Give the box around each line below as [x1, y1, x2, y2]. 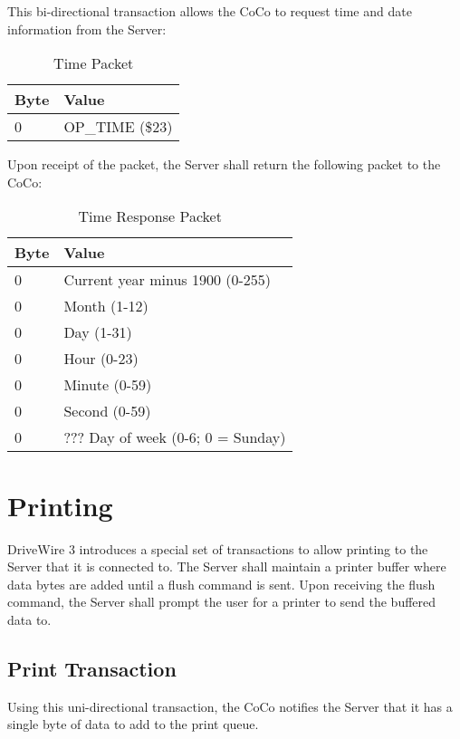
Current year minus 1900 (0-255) [63, 269, 272, 291]
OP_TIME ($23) [63, 116, 173, 138]
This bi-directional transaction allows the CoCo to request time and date [7, 2, 412, 20]
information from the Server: [7, 19, 167, 38]
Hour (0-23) [63, 348, 139, 369]
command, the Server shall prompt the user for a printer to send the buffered [7, 592, 436, 611]
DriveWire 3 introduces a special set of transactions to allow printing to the [7, 539, 428, 558]
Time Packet [53, 53, 134, 74]
